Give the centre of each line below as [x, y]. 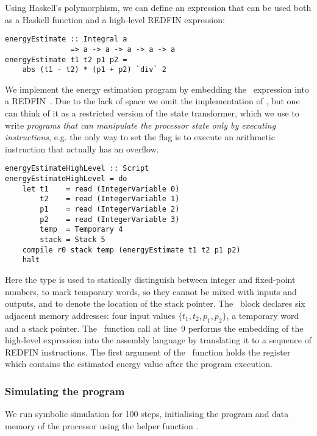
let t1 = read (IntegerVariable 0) [101, 189]
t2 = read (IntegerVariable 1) [110, 199]
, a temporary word [263, 315]
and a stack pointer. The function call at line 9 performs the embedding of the [154, 328]
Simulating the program [65, 391]
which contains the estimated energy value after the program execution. [139, 364]
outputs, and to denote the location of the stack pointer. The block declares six [155, 303]
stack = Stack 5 [73, 239]
